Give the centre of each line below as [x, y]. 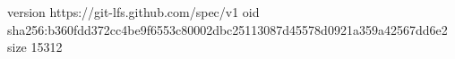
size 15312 [35, 47]
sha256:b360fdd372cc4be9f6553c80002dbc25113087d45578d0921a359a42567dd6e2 [227, 29]
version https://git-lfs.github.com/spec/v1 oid [133, 12]
